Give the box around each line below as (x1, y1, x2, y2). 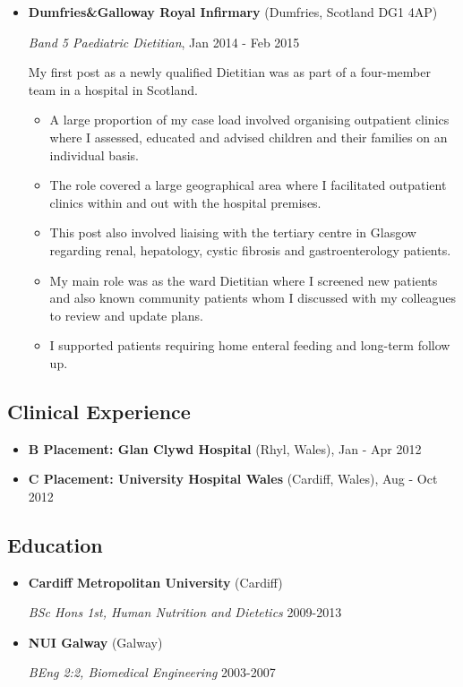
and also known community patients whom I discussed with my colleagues (49, 288, 457, 307)
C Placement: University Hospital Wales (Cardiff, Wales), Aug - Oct (28, 469, 438, 488)
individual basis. (49, 145, 139, 164)
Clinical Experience (7, 397, 191, 425)
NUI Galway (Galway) (28, 632, 163, 651)
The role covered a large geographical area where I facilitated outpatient (49, 176, 447, 194)
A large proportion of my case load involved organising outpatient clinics (49, 110, 450, 129)
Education (7, 530, 103, 558)
